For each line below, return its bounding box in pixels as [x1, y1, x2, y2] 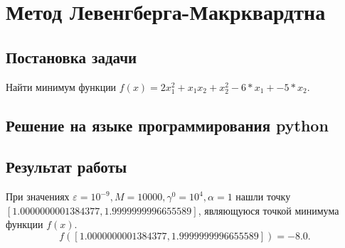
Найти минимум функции [6, 79, 117, 94]
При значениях [6, 189, 70, 204]
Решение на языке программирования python [6, 114, 329, 136]
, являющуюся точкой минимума [198, 203, 339, 217]
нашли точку [235, 189, 291, 204]
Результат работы [6, 156, 127, 178]
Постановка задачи [6, 45, 137, 68]
